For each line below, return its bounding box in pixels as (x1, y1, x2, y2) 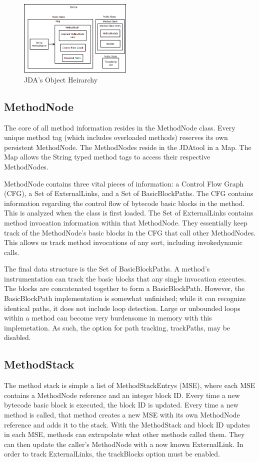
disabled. (4, 332, 31, 342)
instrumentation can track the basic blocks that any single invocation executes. (4, 273, 246, 283)
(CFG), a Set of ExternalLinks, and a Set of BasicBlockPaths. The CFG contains (4, 188, 253, 198)
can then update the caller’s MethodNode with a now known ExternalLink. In (4, 438, 243, 449)
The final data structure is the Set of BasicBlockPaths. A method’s (4, 263, 210, 274)
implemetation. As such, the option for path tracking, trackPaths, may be (4, 322, 230, 332)
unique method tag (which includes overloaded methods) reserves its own (4, 132, 228, 142)
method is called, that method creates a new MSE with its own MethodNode (4, 409, 240, 420)
